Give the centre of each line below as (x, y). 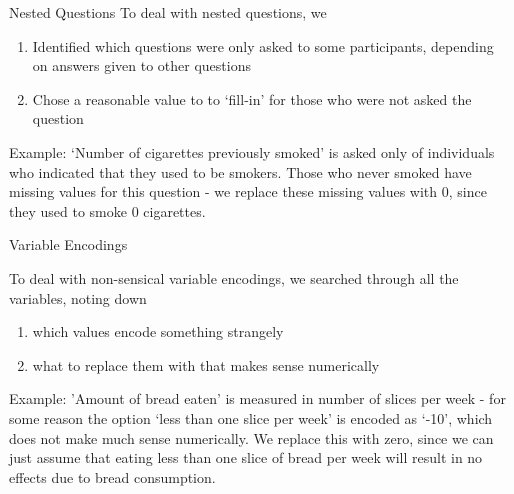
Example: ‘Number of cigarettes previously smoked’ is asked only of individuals (252, 151)
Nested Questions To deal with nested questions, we (168, 12)
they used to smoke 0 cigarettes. (107, 210)
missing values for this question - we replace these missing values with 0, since (248, 191)
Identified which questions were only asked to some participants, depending (263, 45)
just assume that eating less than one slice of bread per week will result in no (246, 457)
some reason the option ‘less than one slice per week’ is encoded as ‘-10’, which (251, 417)
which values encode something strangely (158, 331)
